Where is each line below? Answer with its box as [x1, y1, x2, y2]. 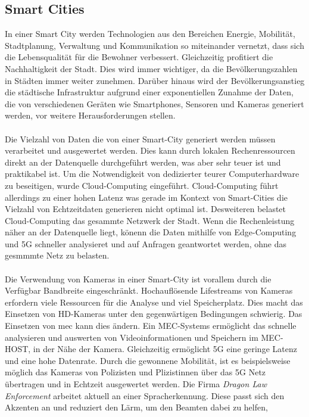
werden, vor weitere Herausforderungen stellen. [5, 109, 176, 122]
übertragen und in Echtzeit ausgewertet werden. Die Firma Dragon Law [5, 378, 267, 390]
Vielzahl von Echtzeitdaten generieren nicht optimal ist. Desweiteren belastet [5, 203, 286, 215]
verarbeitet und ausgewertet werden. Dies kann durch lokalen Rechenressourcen [5, 144, 295, 157]
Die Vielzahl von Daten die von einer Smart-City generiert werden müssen [5, 132, 276, 145]
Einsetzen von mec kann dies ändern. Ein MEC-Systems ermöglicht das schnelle [5, 319, 296, 332]
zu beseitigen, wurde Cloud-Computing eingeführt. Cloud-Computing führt [5, 179, 279, 191]
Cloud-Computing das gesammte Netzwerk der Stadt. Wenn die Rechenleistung [5, 214, 295, 226]
